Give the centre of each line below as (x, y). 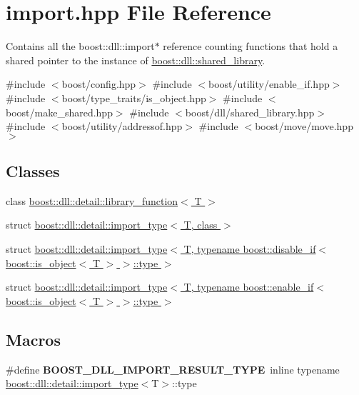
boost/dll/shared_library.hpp (250, 112)
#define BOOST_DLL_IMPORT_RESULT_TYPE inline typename (173, 369)
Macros (33, 339)
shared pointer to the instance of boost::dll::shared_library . (136, 60)
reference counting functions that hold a (251, 46)
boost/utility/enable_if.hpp (269, 84)
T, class (201, 225)
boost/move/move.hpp (304, 126)
